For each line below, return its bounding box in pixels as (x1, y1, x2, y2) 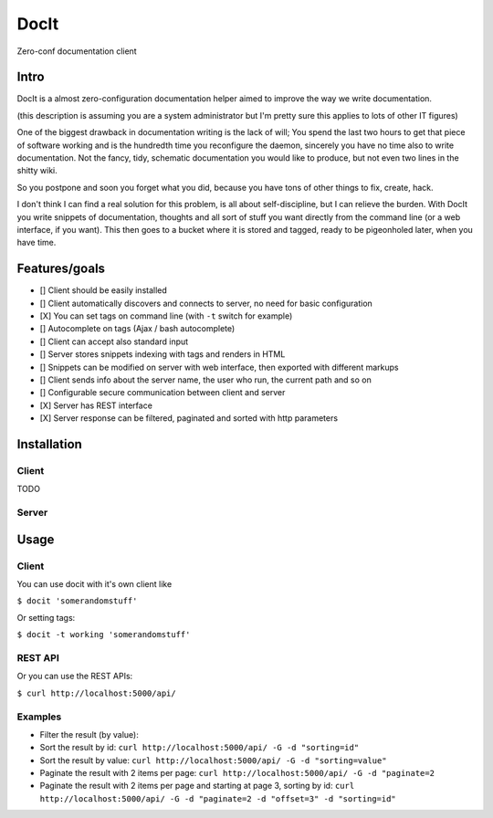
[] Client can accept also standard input (39, 336, 189, 347)
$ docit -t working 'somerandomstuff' (16, 630, 191, 640)
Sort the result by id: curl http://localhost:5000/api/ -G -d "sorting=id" (39, 742, 360, 753)
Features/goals (16, 261, 105, 277)
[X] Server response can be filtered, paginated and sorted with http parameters (39, 413, 338, 424)
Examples (16, 710, 62, 723)
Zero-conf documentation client (16, 46, 137, 57)
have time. (16, 237, 57, 248)
